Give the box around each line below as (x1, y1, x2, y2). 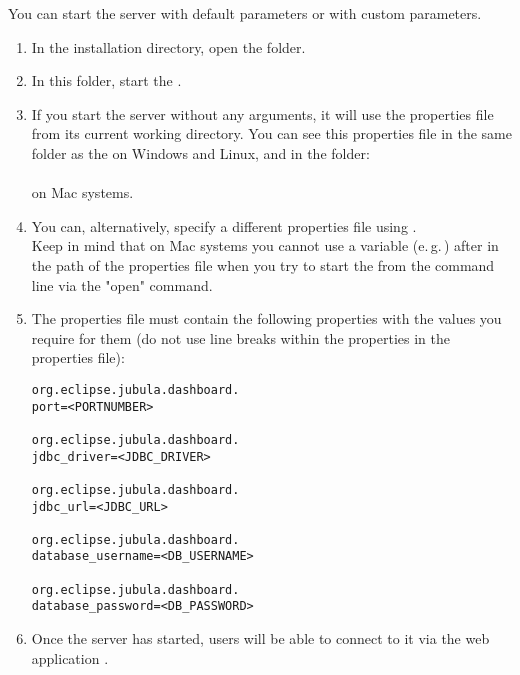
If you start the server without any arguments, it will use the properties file (31, 103, 494, 124)
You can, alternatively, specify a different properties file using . (31, 215, 417, 236)
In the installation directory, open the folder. (31, 36, 306, 57)
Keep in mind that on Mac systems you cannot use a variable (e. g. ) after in (31, 235, 499, 256)
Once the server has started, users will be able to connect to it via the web (31, 628, 490, 649)
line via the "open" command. (31, 274, 213, 295)
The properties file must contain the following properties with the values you (31, 308, 502, 329)
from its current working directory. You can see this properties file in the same (31, 123, 512, 144)
